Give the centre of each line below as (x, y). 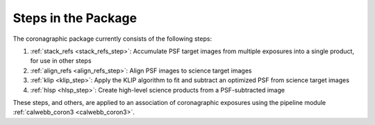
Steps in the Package (75, 18)
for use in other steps (61, 61)
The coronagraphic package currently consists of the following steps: (112, 39)
